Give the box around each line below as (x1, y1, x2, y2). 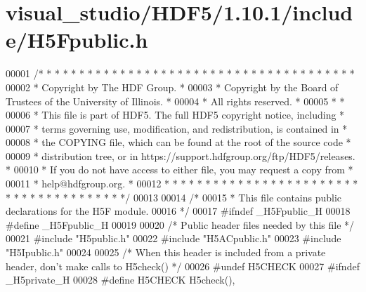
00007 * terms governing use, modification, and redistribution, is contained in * (6, 121, 348, 135)
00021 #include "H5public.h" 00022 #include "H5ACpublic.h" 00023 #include (6, 231, 341, 246)
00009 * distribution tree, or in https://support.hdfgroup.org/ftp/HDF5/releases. (6, 148, 355, 163)
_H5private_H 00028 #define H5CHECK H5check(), (6, 272, 235, 287)
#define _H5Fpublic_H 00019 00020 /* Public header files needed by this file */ (6, 217, 355, 232)
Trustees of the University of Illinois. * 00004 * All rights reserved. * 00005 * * (6, 93, 345, 108)
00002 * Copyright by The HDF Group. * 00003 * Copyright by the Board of (6, 79, 339, 94)
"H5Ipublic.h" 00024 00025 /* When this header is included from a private (6, 245, 326, 260)
